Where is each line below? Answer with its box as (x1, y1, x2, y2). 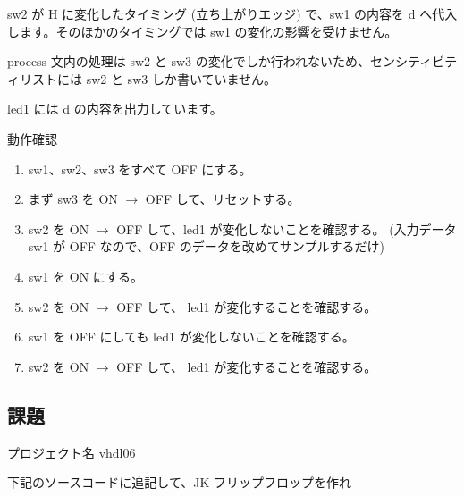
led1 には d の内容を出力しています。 (7, 99, 223, 118)
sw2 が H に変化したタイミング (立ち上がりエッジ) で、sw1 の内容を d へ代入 (7, 4, 458, 22)
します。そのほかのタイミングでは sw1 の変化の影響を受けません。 (7, 21, 398, 40)
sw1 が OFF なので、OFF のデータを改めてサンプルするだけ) (28, 237, 384, 256)
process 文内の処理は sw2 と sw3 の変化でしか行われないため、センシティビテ (7, 52, 458, 71)
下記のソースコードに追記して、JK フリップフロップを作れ (7, 473, 351, 492)
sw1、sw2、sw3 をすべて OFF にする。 (28, 159, 252, 178)
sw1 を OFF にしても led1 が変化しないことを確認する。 (28, 327, 355, 346)
